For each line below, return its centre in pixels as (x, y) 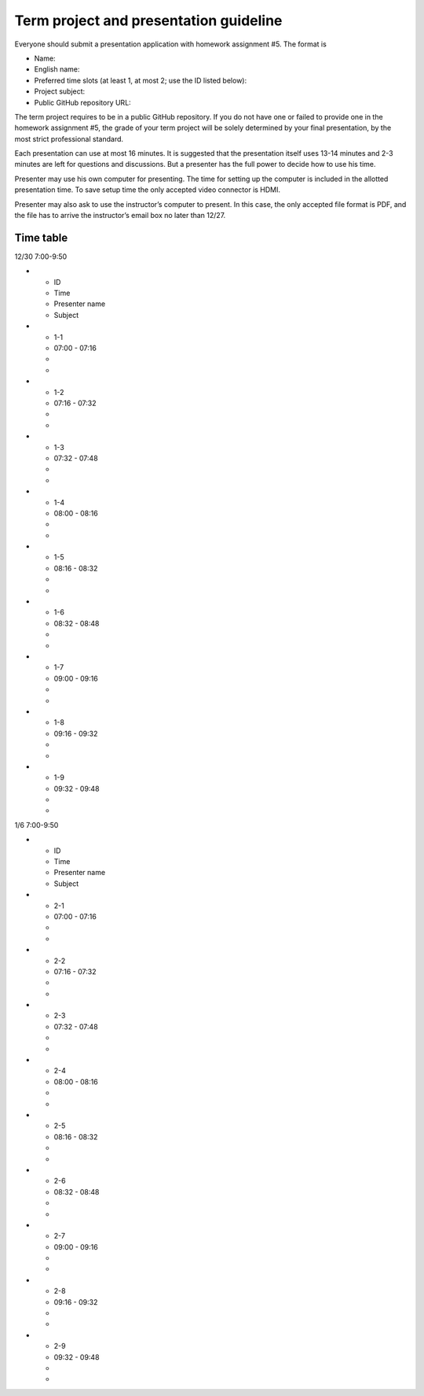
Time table (41, 237)
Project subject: (60, 91)
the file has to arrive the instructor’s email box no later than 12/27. (120, 216)
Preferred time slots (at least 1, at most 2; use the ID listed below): (141, 80)
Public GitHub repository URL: (82, 102)
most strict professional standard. (69, 138)
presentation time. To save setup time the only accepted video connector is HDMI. (148, 190)
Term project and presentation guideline (148, 20)
